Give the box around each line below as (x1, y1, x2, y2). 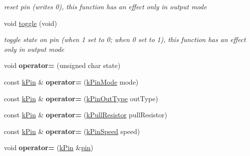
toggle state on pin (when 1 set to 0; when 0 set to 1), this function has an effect (4, 34, 246, 45)
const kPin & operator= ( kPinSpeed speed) (4, 126, 140, 136)
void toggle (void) (4, 18, 57, 28)
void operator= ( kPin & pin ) (4, 142, 94, 153)
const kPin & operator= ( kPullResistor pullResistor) (4, 110, 168, 120)
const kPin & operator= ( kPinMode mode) (4, 76, 139, 87)
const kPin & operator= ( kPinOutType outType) (4, 93, 158, 103)
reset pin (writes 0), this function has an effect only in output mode (4, 1, 207, 11)
